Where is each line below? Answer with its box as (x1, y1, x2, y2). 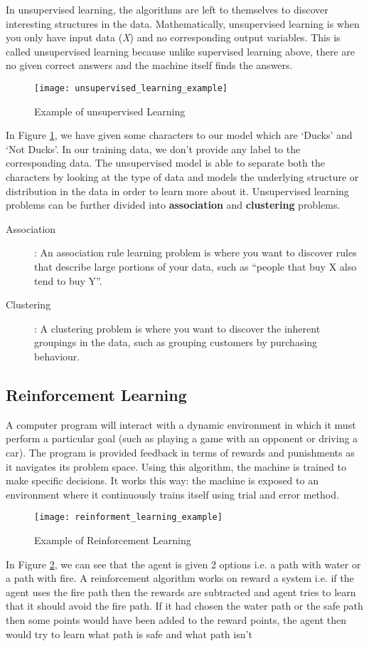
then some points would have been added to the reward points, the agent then (6, 612, 347, 627)
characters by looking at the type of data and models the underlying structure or (6, 170, 359, 184)
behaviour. (34, 348, 80, 363)
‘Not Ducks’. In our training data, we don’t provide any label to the (6, 141, 301, 156)
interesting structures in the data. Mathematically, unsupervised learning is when (6, 16, 360, 31)
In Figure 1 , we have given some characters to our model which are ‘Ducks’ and (6, 127, 353, 142)
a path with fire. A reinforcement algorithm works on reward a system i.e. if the (6, 571, 354, 585)
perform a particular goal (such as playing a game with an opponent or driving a (6, 431, 358, 446)
